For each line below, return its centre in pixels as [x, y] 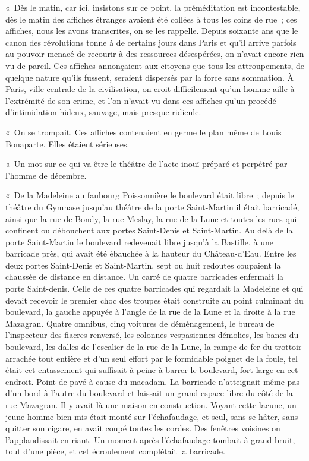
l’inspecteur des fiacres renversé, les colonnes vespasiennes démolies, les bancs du [152, 335]
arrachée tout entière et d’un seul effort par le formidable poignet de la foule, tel [152, 358]
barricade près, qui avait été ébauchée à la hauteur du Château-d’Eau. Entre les [151, 253]
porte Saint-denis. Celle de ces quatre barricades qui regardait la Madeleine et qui [154, 288]
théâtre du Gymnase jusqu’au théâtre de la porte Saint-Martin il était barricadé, [152, 206]
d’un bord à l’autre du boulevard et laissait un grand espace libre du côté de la [149, 393]
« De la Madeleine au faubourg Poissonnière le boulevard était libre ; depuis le [150, 195]
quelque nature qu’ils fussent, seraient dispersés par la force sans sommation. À [150, 77]
